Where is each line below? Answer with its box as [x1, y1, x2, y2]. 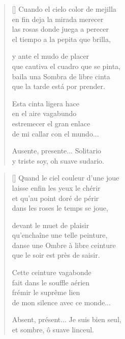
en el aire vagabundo [12, 108, 77, 119]
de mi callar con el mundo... [12, 128, 99, 139]
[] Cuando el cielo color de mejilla [12, 4, 116, 14]
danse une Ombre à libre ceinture [12, 239, 116, 250]
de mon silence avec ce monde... [12, 297, 111, 307]
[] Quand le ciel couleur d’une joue [12, 172, 119, 183]
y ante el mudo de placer [12, 51, 89, 61]
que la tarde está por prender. [12, 81, 105, 92]
